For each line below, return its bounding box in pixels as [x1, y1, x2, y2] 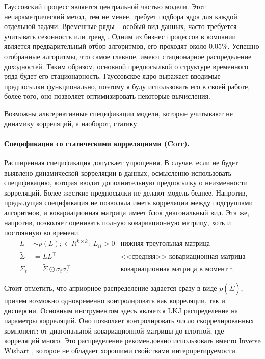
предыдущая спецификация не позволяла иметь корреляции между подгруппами [4, 197, 253, 208]
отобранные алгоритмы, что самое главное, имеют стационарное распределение [4, 50, 252, 61]
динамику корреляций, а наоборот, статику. [4, 118, 139, 128]
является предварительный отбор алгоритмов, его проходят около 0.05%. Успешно [4, 41, 259, 51]
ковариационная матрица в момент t [120, 265, 233, 273]
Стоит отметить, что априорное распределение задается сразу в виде [4, 282, 217, 293]
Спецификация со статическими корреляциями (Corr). [4, 137, 190, 148]
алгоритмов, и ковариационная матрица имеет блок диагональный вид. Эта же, [4, 207, 250, 217]
